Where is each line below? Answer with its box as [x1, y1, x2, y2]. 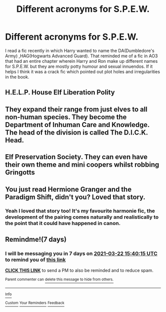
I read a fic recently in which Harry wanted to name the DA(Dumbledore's [5, 47, 155, 53]
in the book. [5, 74, 30, 80]
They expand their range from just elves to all [5, 105, 148, 113]
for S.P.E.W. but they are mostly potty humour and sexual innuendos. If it [5, 63, 153, 69]
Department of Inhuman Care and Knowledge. [5, 120, 150, 129]
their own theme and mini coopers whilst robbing [5, 161, 160, 169]
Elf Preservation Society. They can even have [5, 153, 148, 161]
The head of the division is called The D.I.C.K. [5, 128, 148, 136]
